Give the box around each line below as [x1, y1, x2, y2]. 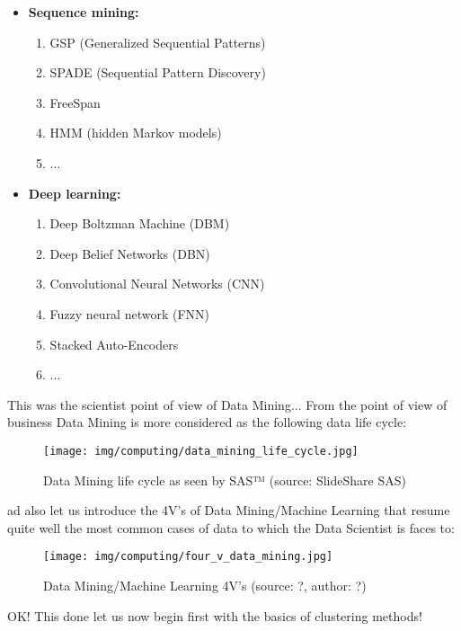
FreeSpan [49, 93, 101, 111]
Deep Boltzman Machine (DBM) [49, 214, 230, 233]
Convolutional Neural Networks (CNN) [49, 274, 265, 293]
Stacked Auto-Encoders [49, 334, 179, 353]
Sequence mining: [28, 3, 139, 21]
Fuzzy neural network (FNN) [49, 304, 210, 323]
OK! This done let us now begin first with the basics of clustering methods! [7, 606, 422, 625]
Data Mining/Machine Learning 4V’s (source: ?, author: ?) [43, 576, 367, 594]
